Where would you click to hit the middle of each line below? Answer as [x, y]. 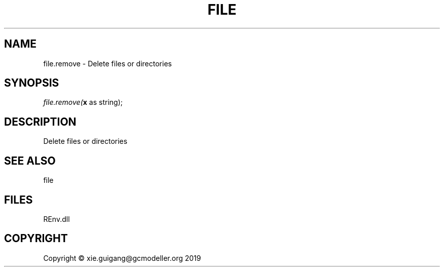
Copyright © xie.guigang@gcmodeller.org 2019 [122, 258]
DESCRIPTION [40, 122]
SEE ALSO [30, 161]
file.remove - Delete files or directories [107, 63]
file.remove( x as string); [83, 102]
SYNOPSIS [32, 83]
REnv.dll [57, 219]
